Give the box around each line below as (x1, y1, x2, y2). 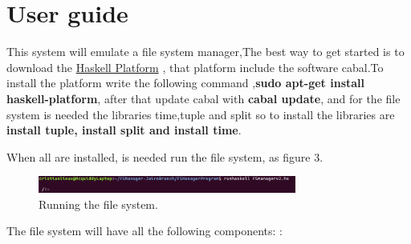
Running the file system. (39, 195, 158, 212)
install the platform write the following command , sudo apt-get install (6, 74, 365, 91)
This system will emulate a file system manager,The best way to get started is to (6, 43, 405, 60)
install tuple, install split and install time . (6, 122, 242, 138)
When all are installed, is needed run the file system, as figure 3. (6, 148, 324, 165)
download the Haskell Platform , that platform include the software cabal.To (6, 58, 384, 75)
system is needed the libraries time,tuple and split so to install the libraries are (6, 106, 395, 122)
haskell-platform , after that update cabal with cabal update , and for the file (6, 90, 401, 106)
